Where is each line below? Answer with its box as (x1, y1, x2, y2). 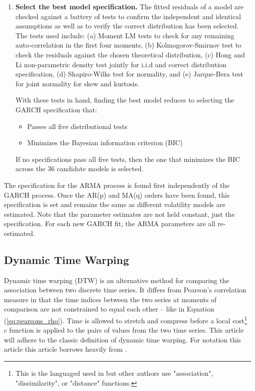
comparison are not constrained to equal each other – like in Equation (4, 304, 214, 314)
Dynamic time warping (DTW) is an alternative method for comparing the (4, 275, 229, 285)
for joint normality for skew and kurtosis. (15, 78, 139, 88)
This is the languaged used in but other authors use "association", (15, 368, 213, 378)
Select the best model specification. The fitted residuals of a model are (15, 1, 244, 11)
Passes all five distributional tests (27, 121, 127, 131)
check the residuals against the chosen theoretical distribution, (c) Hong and (15, 49, 245, 59)
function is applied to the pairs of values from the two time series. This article (9, 325, 244, 335)
